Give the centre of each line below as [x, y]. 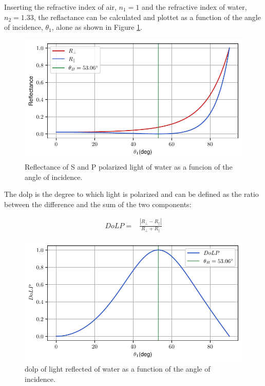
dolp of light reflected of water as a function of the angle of [118, 369]
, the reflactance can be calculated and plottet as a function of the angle [147, 17]
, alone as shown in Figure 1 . [97, 27]
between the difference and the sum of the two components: [98, 204]
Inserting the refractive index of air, [60, 7]
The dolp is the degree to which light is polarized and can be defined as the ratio [131, 194]
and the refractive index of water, [194, 7]
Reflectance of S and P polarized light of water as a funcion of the [129, 166]
